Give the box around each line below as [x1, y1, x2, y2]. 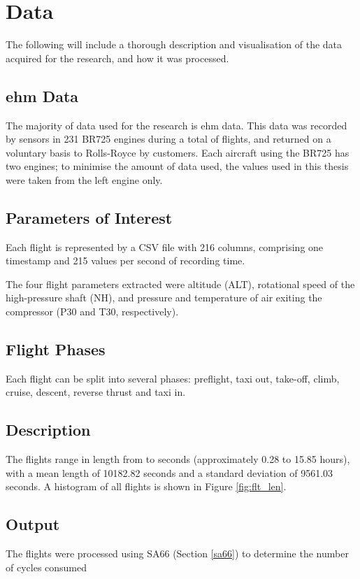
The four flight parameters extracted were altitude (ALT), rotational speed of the [6, 276, 355, 291]
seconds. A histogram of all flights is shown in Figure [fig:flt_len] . [6, 479, 287, 494]
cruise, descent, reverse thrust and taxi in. [6, 385, 186, 399]
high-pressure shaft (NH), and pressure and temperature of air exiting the [6, 290, 322, 305]
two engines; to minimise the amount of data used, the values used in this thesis [6, 159, 349, 173]
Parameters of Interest [6, 206, 173, 228]
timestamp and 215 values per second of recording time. [6, 253, 245, 268]
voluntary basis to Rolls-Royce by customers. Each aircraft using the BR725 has [6, 145, 350, 159]
